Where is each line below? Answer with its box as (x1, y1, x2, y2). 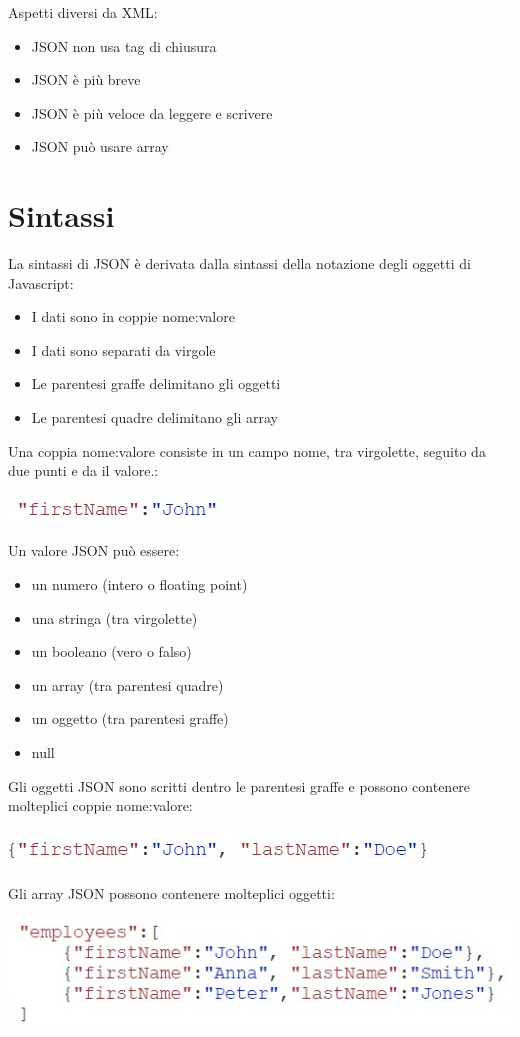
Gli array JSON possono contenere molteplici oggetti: (8, 883, 335, 904)
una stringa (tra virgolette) (31, 607, 198, 628)
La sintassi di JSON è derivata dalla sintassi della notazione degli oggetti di (8, 253, 471, 274)
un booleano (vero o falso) (31, 641, 192, 662)
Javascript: (8, 272, 74, 293)
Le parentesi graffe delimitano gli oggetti (31, 373, 281, 394)
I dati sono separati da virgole (31, 339, 216, 360)
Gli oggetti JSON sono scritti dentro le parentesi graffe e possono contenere (8, 775, 471, 796)
